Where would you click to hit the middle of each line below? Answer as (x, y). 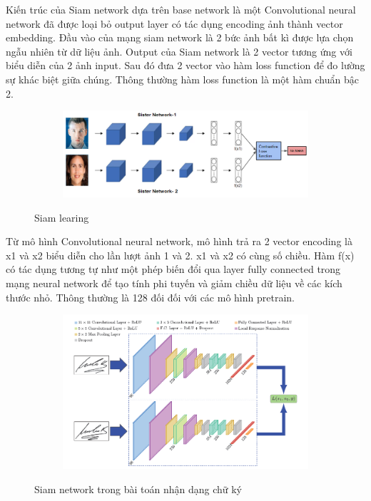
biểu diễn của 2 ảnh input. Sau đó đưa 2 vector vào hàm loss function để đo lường (185, 65)
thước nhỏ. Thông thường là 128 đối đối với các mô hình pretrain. (150, 297)
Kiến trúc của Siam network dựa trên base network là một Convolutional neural (181, 9)
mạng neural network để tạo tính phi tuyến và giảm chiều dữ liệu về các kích (174, 283)
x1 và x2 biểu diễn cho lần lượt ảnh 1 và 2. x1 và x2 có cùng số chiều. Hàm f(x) (180, 255)
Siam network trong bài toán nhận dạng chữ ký (138, 489)
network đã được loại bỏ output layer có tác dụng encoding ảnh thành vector (174, 23)
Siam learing (62, 217)
